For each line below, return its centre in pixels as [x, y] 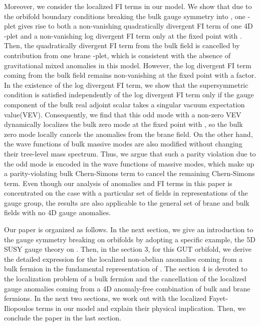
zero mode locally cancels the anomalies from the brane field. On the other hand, [128, 134]
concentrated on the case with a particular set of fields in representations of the [126, 193]
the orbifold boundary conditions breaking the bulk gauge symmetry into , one [125, 16]
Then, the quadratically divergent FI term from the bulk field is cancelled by [122, 45]
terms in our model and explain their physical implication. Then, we [141, 308]
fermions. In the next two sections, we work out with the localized [105, 298]
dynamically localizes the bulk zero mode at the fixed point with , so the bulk [123, 124]
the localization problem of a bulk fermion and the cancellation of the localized [125, 279]
